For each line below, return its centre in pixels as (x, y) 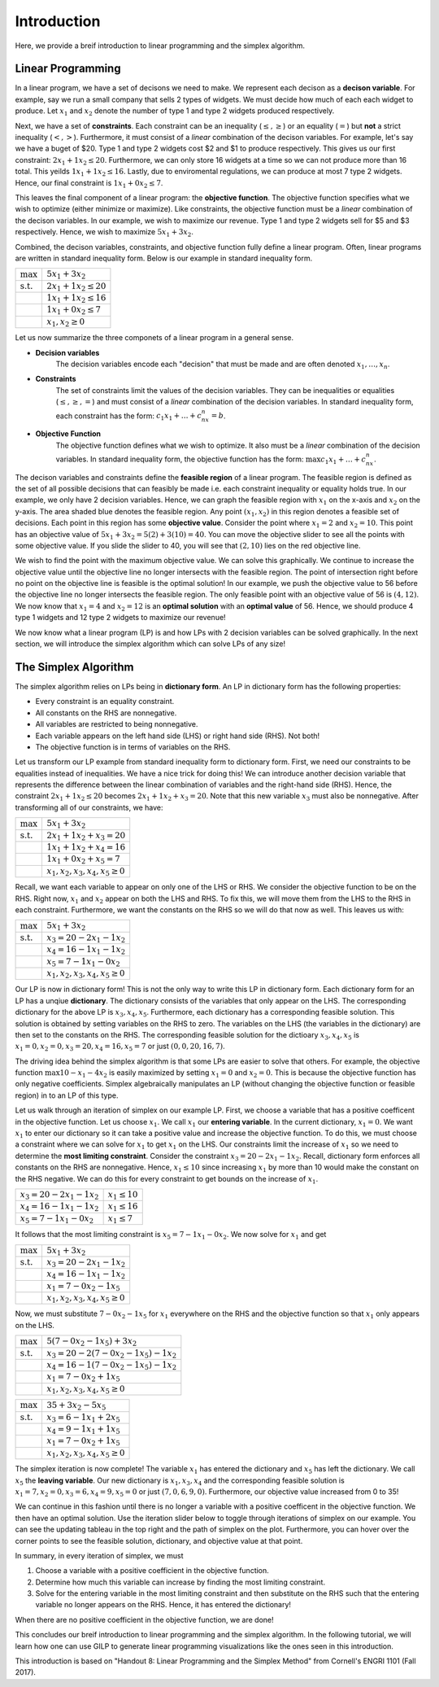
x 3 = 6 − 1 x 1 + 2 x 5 (83, 1418)
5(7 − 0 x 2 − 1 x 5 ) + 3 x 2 (91, 1342)
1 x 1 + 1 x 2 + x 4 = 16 (86, 848)
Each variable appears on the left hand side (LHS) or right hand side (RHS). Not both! (178, 736)
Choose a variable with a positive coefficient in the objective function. (152, 1571)
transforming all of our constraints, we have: (89, 807)
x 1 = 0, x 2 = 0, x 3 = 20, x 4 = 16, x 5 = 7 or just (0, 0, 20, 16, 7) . (120, 1047)
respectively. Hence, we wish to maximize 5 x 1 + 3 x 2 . (104, 233)
